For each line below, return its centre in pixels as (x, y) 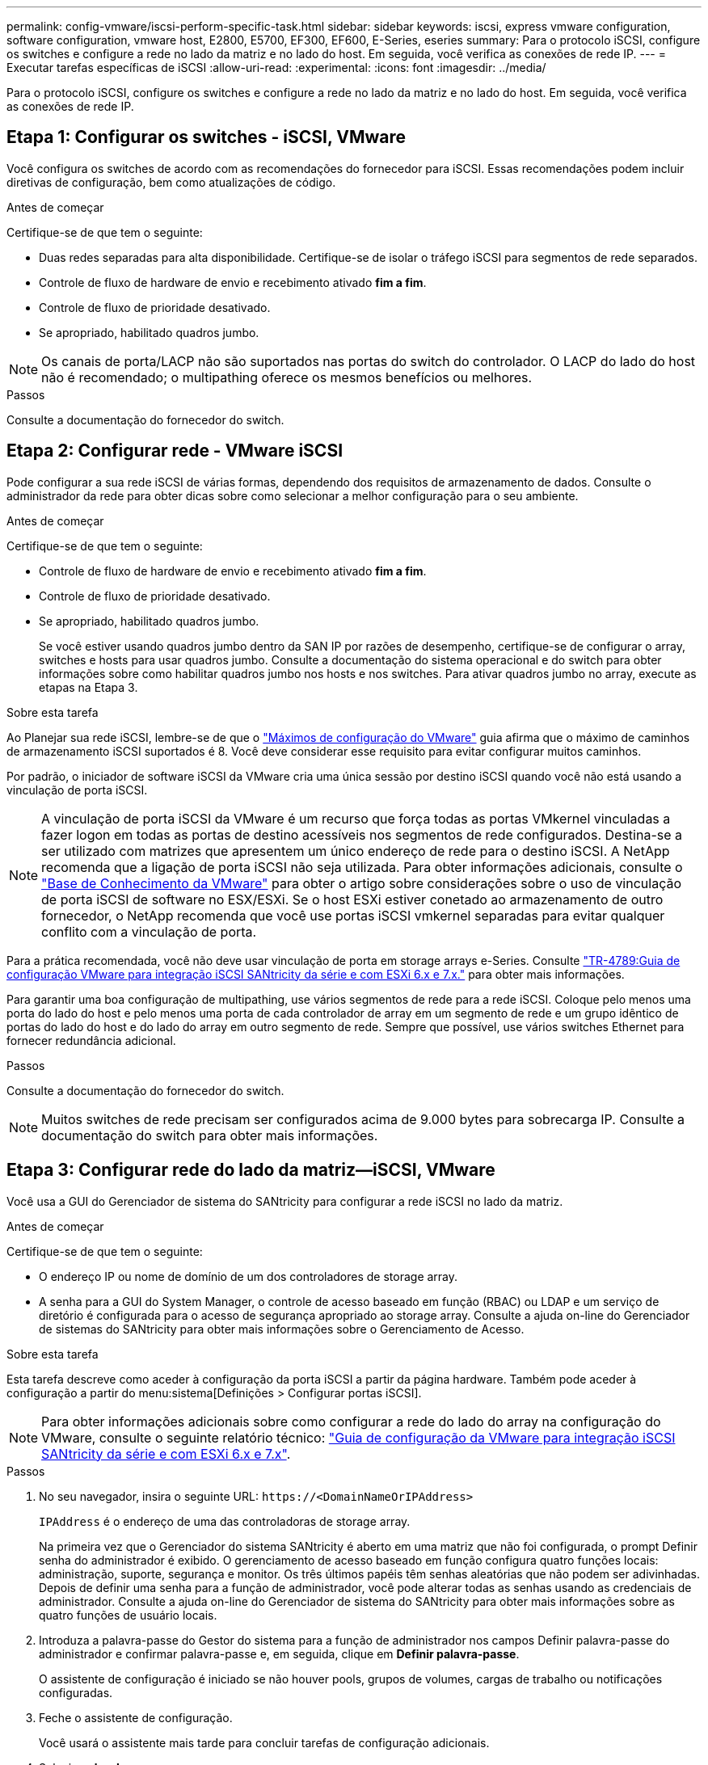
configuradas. (76, 1692)
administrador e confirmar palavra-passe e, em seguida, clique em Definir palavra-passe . (279, 1653)
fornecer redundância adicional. (91, 1040)
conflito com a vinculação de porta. (149, 931)
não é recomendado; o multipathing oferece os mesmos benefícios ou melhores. (287, 377)
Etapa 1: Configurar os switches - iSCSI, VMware (206, 137)
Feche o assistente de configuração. (136, 1717)
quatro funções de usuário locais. (128, 1615)
